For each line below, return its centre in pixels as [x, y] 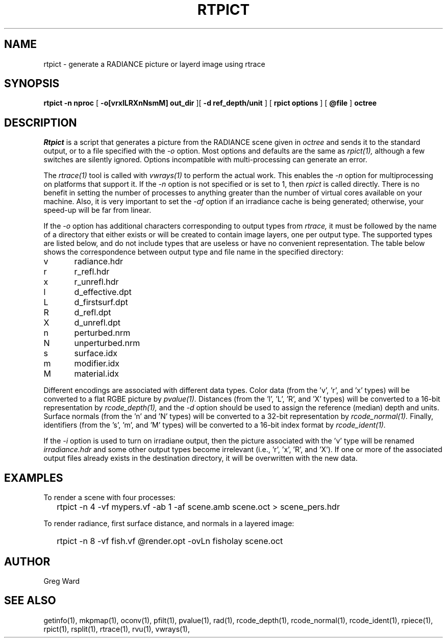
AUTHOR [27, 561]
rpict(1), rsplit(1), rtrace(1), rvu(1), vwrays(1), [117, 629]
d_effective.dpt [103, 292]
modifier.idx [97, 364]
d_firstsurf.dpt [101, 302]
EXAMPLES [34, 478]
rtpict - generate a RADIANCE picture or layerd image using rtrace [154, 64]
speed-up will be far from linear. [97, 210]
